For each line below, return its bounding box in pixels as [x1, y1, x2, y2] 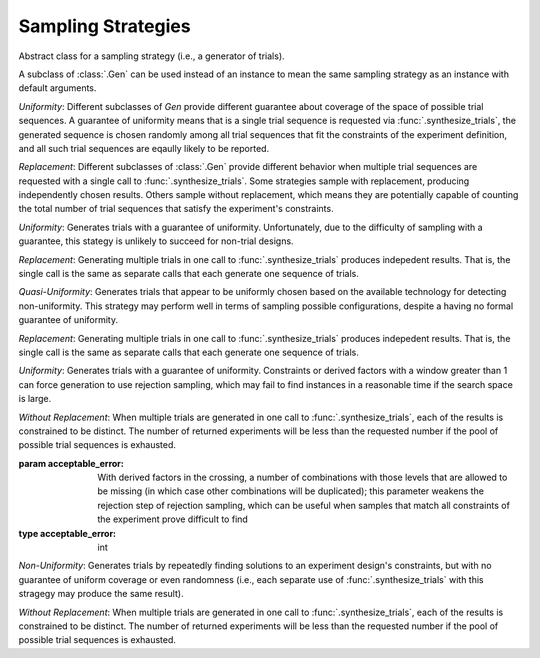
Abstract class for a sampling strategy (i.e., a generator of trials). [18, 50, 285, 62]
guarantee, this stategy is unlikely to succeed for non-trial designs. [18, 235, 294, 247]
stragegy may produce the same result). [18, 588, 184, 600]
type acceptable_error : [18, 527, 117, 539]
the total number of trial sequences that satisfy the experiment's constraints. [18, 203, 334, 215]
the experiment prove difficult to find [97, 513, 249, 525]
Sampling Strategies [18, 15, 191, 37]
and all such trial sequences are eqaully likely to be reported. [18, 142, 270, 154]
